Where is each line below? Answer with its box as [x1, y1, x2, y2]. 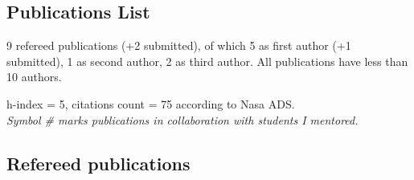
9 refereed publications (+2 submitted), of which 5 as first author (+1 [6, 37, 351, 54]
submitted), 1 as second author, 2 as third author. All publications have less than [6, 52, 408, 69]
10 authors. [6, 68, 62, 85]
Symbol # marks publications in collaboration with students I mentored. [6, 111, 359, 128]
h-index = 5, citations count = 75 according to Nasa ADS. [6, 95, 295, 112]
